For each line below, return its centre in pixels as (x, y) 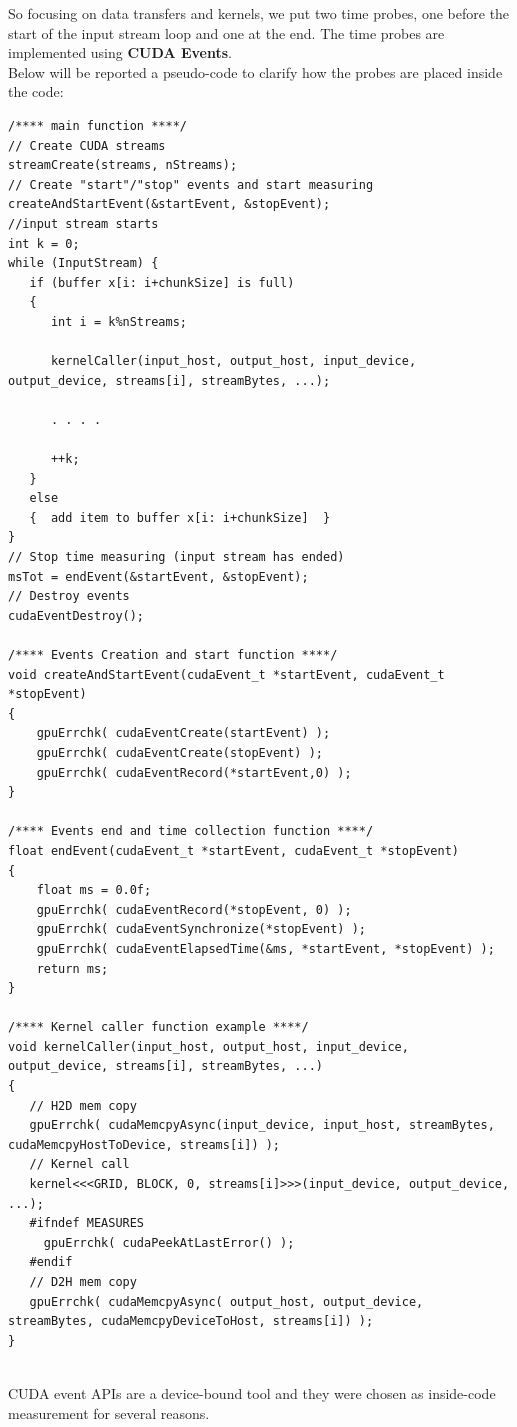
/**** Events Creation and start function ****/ (173, 655)
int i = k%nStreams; (118, 321)
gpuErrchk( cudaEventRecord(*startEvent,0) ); (194, 772)
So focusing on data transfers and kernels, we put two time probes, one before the (259, 13)
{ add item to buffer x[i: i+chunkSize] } (180, 517)
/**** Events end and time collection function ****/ (191, 831)
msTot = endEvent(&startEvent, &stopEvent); (158, 576)
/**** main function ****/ (97, 125)
